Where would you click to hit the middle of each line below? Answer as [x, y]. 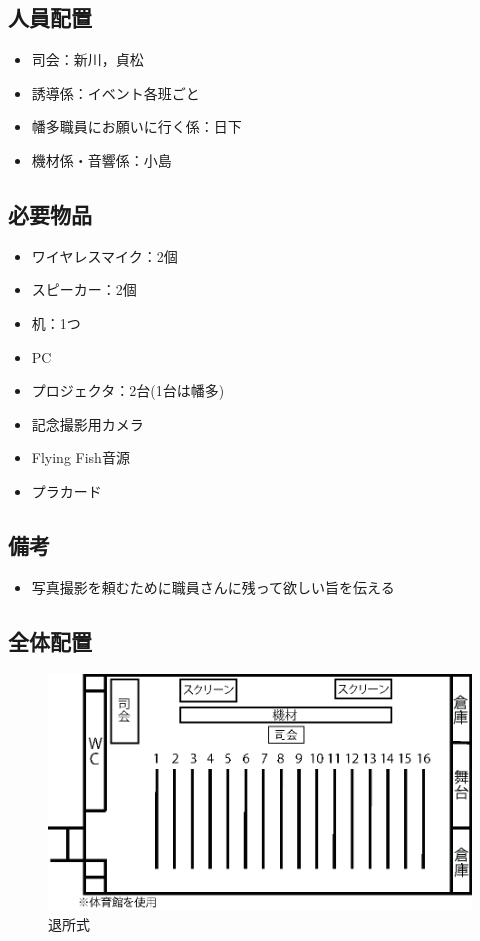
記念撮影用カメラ [87, 423]
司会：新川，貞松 [87, 59]
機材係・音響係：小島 [101, 159]
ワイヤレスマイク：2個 [104, 255]
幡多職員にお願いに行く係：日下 [136, 126]
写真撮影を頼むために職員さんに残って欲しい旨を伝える [213, 586]
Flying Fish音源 [80, 457]
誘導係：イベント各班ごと [115, 92]
